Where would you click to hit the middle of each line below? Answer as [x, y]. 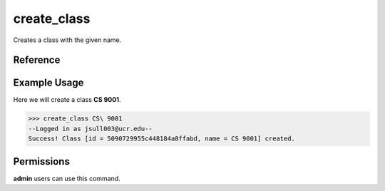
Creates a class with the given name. [67, 40]
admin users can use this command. [67, 178]
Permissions [42, 161]
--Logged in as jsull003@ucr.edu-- [90, 129]
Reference [37, 60]
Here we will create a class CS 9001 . [67, 100]
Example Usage [48, 83]
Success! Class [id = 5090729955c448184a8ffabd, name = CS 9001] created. [162, 139]
